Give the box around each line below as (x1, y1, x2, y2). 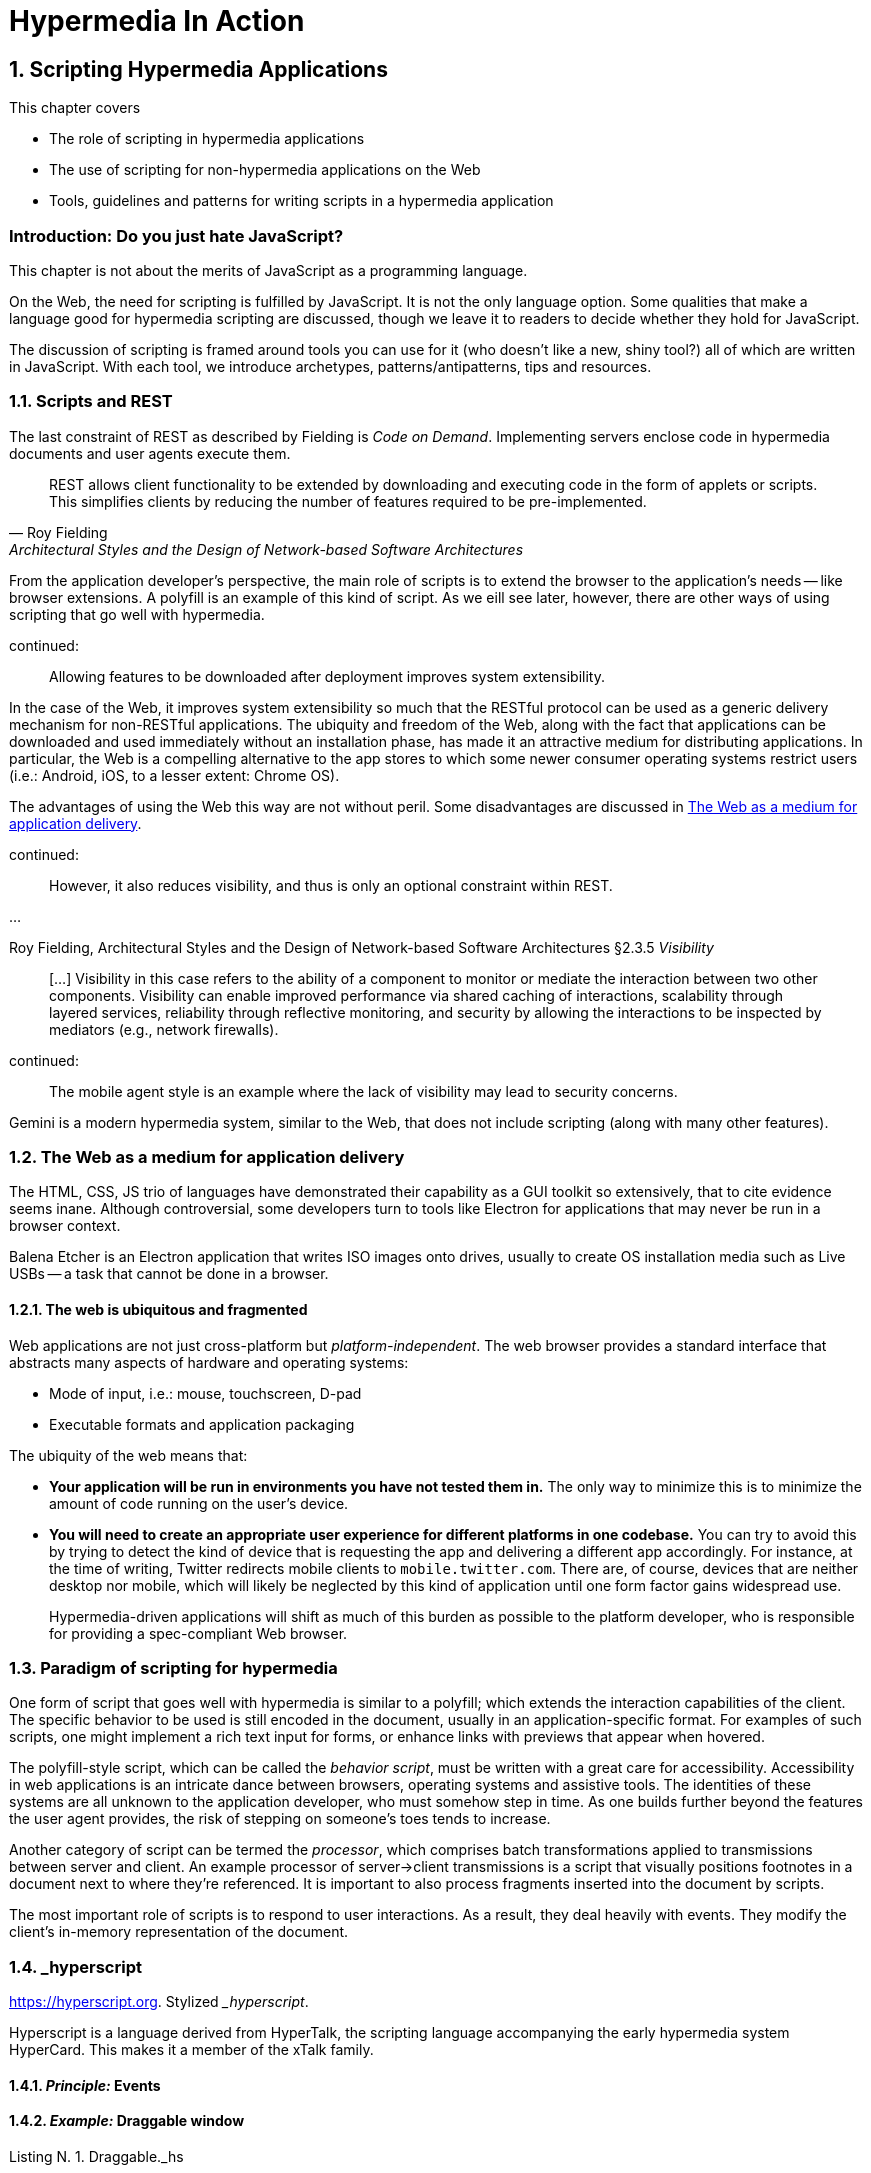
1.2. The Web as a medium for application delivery (9, 1147, 405, 1168)
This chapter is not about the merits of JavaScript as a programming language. (9, 261, 528, 279)
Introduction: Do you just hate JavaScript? (9, 225, 344, 246)
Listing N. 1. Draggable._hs (9, 2147, 184, 2165)
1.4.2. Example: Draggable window (9, 2112, 245, 2130)
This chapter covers (9, 99, 141, 117)
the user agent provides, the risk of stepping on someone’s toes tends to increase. (9, 1810, 551, 1828)
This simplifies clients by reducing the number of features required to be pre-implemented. (49, 492, 647, 510)
